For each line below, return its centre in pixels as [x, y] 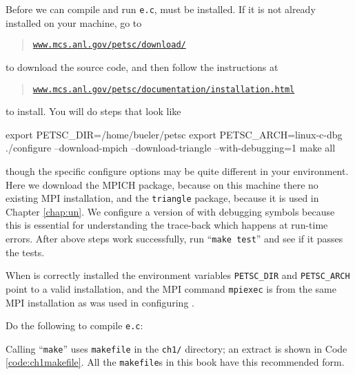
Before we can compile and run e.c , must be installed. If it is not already [161, 9]
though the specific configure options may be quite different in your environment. [177, 170]
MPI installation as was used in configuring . [100, 302]
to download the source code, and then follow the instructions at [142, 66]
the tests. [25, 252]
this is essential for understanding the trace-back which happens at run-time [167, 225]
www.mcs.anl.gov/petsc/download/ [109, 45]
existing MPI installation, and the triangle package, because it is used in [162, 198]
